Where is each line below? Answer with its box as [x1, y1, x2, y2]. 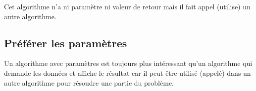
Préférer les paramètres [4, 35, 127, 50]
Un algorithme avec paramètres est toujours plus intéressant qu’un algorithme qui [4, 58, 253, 68]
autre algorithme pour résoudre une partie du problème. [4, 77, 174, 88]
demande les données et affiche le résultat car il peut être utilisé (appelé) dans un [4, 67, 251, 78]
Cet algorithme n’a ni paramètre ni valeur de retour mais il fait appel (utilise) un [4, 1, 251, 11]
